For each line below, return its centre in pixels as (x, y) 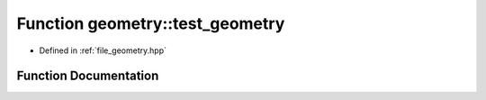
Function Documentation (88, 76)
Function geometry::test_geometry (151, 23)
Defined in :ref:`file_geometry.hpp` (103, 50)
